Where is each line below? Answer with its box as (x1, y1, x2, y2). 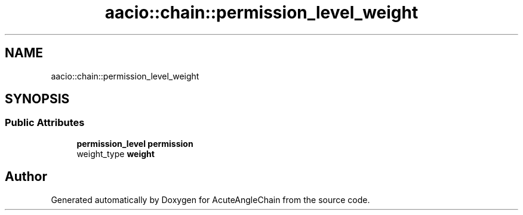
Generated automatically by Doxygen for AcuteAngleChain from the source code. (51, 194, 370, 205)
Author (5, 169, 47, 185)
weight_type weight (76, 148, 155, 159)
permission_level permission (76, 138, 193, 149)
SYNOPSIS (5, 91, 70, 107)
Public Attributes (5, 116, 85, 129)
